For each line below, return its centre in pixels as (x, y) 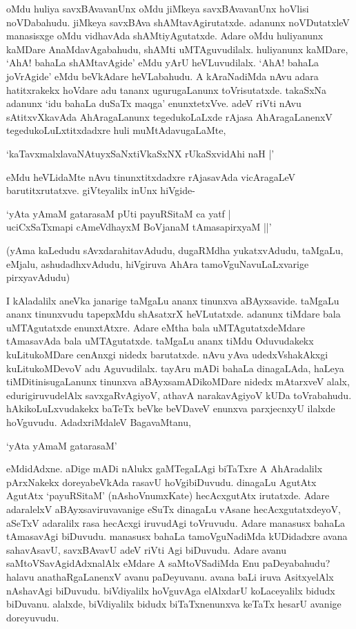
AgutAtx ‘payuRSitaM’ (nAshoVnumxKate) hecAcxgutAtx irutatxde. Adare (168, 495)
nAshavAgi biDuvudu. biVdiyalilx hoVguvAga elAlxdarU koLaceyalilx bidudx (171, 590)
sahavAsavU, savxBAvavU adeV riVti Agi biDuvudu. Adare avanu (146, 549)
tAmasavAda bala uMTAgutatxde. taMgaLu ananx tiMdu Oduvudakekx (160, 341)
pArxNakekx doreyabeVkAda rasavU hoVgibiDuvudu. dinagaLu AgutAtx (161, 482)
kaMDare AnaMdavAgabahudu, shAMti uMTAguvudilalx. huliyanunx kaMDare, (177, 49)
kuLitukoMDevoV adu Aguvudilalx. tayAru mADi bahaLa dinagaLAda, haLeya (175, 368)
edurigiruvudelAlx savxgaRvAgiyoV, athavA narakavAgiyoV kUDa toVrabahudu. (179, 395)
